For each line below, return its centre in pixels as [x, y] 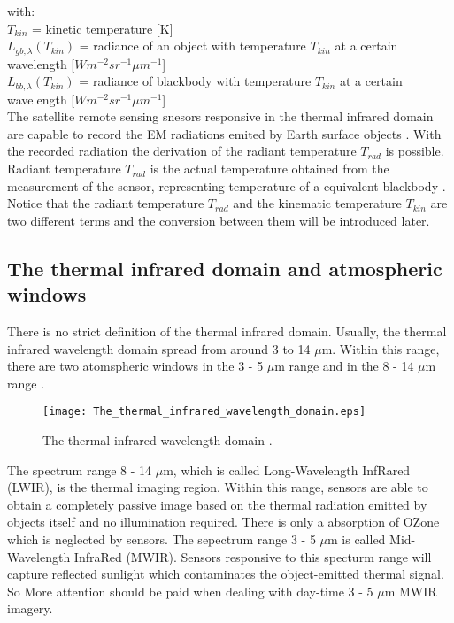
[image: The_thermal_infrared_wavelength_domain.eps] [204, 412]
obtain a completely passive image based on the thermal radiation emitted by [217, 504]
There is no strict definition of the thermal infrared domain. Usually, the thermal [227, 331]
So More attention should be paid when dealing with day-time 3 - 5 [190, 591]
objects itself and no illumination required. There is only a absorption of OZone [223, 522]
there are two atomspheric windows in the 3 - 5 [135, 366]
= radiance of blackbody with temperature [195, 81]
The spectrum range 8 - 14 [80, 469]
